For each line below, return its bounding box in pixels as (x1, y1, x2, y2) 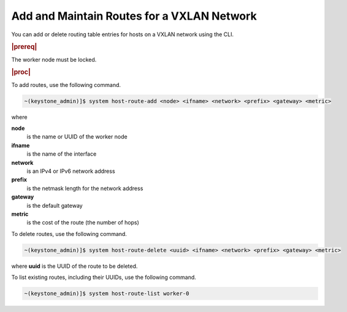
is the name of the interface (26, 150, 97, 158)
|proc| (11, 68, 31, 77)
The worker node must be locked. (11, 56, 97, 63)
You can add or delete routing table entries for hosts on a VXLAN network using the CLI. (11, 31, 234, 38)
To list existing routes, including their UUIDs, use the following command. (11, 273, 196, 281)
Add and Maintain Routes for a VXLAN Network (11, 9, 257, 23)
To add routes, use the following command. (11, 81, 121, 88)
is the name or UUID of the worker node (26, 133, 128, 140)
